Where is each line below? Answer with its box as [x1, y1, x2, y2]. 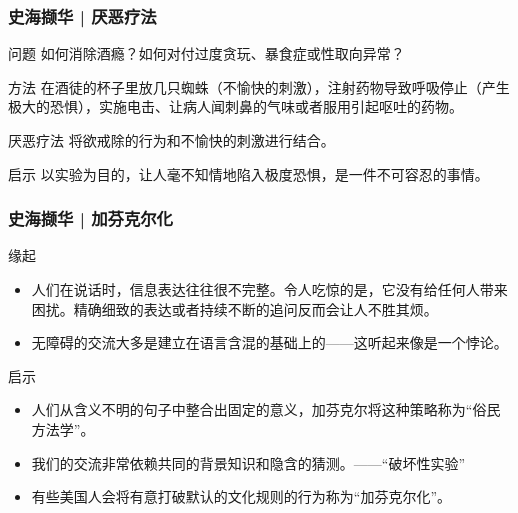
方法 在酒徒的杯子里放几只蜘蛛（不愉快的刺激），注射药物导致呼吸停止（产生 [8, 76, 510, 97]
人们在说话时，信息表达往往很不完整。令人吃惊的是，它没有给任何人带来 [31, 279, 508, 299]
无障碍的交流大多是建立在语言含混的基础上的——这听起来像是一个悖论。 [31, 332, 508, 353]
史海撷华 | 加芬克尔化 [8, 206, 173, 231]
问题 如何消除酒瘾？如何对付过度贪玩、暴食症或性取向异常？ [8, 43, 405, 64]
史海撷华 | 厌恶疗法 [8, 3, 157, 28]
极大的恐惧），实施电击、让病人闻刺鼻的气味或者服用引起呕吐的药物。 [8, 96, 463, 117]
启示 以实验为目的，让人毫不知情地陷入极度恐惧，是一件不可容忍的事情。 [8, 163, 489, 184]
